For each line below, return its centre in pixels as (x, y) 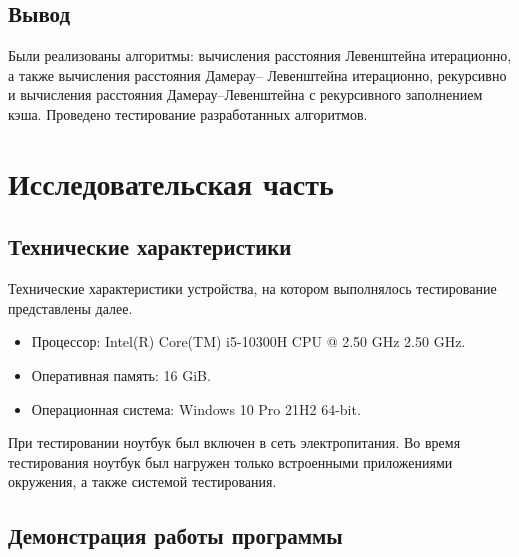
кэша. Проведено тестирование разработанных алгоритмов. (188, 113)
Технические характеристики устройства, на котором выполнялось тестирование (252, 288)
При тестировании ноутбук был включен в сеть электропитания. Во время (234, 442)
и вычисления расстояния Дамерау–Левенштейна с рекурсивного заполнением (245, 94)
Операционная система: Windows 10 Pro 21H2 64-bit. (196, 408)
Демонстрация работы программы (175, 535)
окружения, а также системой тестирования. (142, 481)
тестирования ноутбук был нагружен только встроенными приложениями (230, 461)
